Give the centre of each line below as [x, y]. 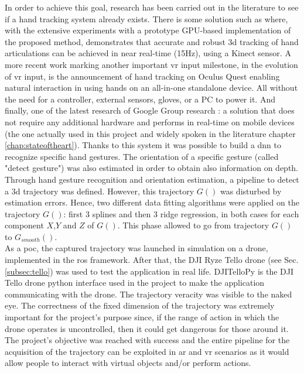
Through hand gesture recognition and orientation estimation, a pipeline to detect [152, 179]
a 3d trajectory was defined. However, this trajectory [100, 191]
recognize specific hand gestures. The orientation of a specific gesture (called [142, 156]
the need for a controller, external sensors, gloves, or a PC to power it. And [140, 99]
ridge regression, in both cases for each [230, 213]
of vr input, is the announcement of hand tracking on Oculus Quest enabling [142, 76]
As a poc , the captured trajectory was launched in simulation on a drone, [136, 248]
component [24, 225]
